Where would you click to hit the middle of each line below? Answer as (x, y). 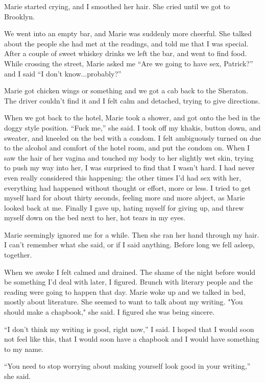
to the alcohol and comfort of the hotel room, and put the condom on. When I (127, 148)
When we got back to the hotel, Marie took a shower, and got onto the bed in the (132, 118)
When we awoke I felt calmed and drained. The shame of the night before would (130, 272)
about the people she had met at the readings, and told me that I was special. (126, 43)
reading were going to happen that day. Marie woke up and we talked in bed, (125, 291)
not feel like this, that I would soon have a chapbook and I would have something (132, 339)
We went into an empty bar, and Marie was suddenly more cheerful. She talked (128, 33)
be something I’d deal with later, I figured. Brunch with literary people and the (129, 282)
